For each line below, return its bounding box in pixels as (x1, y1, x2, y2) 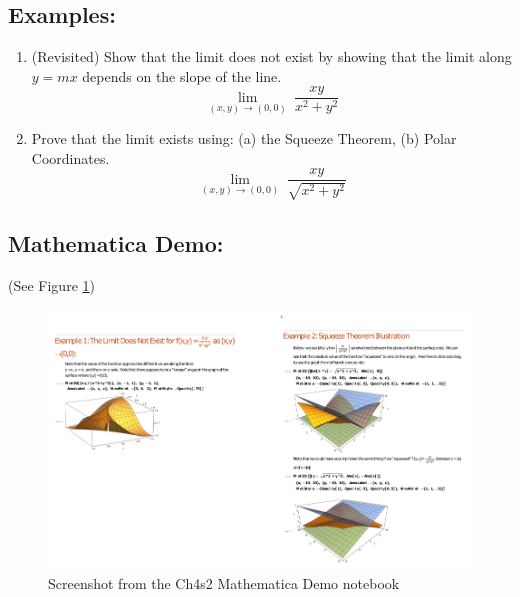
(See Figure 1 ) (8, 274, 95, 295)
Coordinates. (31, 147, 110, 168)
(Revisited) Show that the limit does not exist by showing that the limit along (31, 46, 512, 67)
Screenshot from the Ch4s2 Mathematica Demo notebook (48, 573, 400, 594)
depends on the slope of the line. (82, 65, 282, 86)
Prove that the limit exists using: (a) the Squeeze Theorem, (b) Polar (31, 128, 457, 149)
